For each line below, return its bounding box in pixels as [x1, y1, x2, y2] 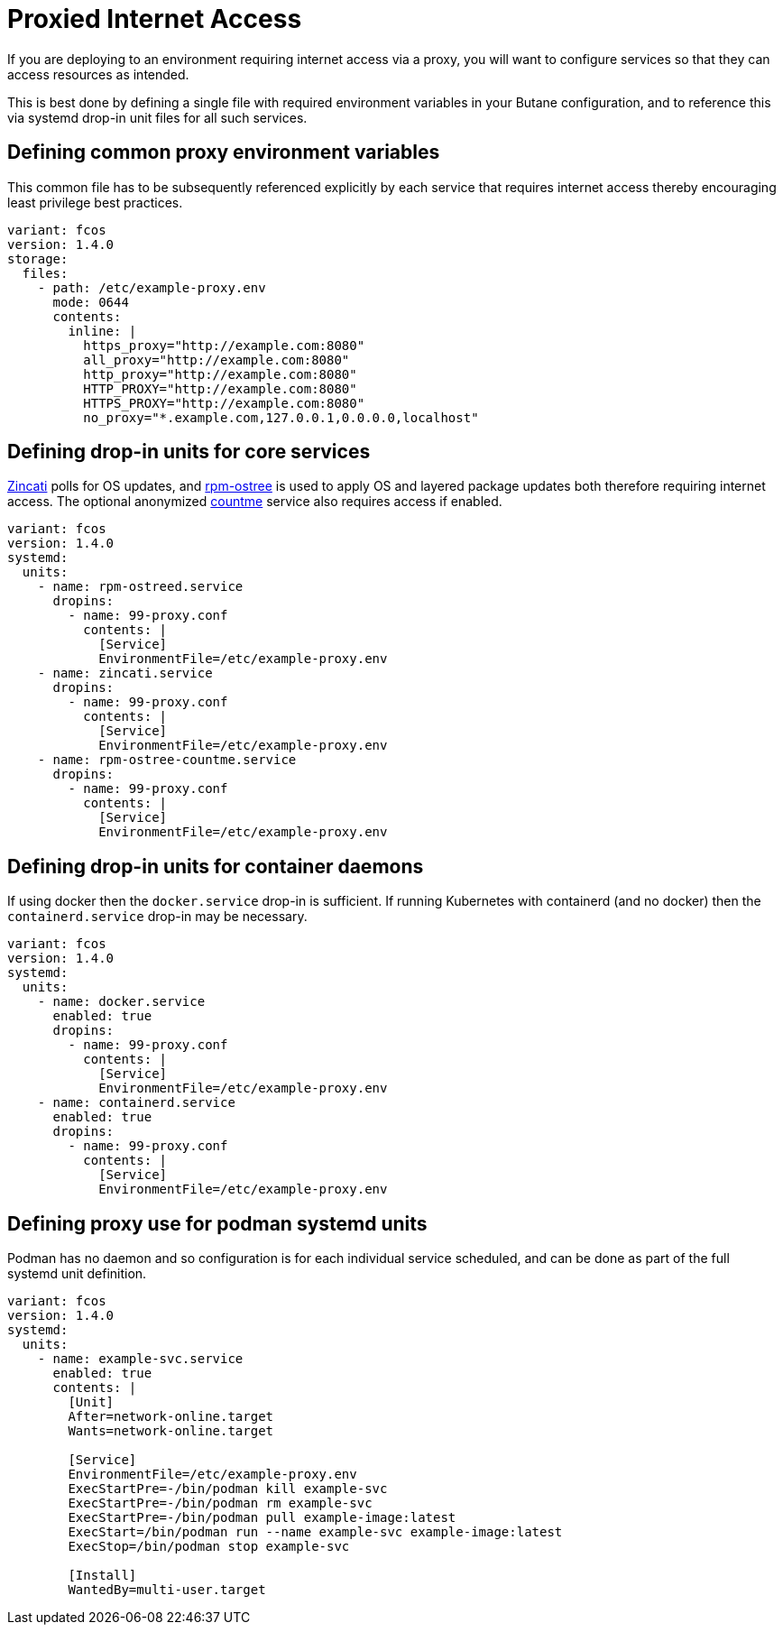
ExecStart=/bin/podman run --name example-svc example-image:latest [68, 1525, 563, 1540]
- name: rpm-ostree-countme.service [37, 752, 297, 768]
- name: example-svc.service [37, 1351, 244, 1367]
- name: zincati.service [37, 666, 213, 681]
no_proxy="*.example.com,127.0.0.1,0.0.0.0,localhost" [83, 410, 479, 425]
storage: [7, 251, 69, 266]
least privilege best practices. [7, 194, 183, 210]
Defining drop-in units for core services [7, 440, 371, 464]
